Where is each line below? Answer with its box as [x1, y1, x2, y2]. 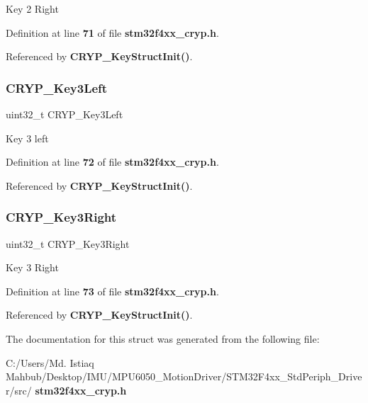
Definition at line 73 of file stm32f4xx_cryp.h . [6, 283, 219, 298]
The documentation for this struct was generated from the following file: [6, 331, 320, 346]
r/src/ [6, 382, 32, 397]
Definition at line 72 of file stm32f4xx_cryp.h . [6, 154, 219, 169]
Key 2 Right [6, 1, 59, 16]
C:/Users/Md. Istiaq [6, 355, 94, 370]
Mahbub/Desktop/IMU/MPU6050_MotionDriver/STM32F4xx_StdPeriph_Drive [6, 369, 362, 384]
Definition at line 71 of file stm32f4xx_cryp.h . [6, 25, 219, 40]
